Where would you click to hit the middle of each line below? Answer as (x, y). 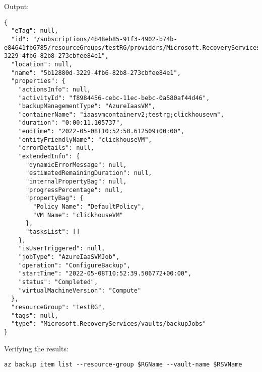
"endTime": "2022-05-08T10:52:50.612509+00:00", (101, 131)
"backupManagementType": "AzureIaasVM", (87, 106)
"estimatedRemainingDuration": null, (89, 173)
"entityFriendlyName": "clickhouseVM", (85, 139)
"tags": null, (35, 315)
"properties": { (38, 81)
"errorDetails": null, (56, 148)
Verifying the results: (36, 348)
